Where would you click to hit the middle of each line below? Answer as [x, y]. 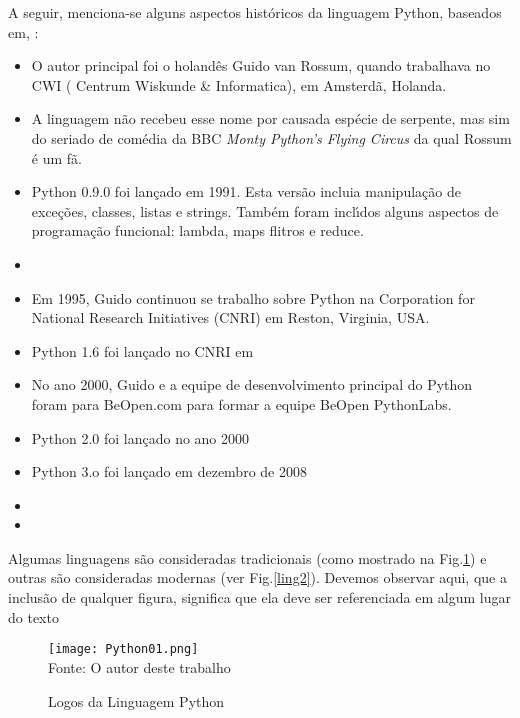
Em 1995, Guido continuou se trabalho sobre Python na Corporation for [253, 297]
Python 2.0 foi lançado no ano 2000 [140, 437]
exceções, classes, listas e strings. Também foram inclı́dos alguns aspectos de [265, 210]
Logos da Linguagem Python [136, 700]
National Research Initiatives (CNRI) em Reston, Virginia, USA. [230, 317]
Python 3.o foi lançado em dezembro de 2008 [169, 471]
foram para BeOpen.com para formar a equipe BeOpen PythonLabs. [241, 403]
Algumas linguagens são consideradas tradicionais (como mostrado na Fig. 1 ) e [247, 557]
